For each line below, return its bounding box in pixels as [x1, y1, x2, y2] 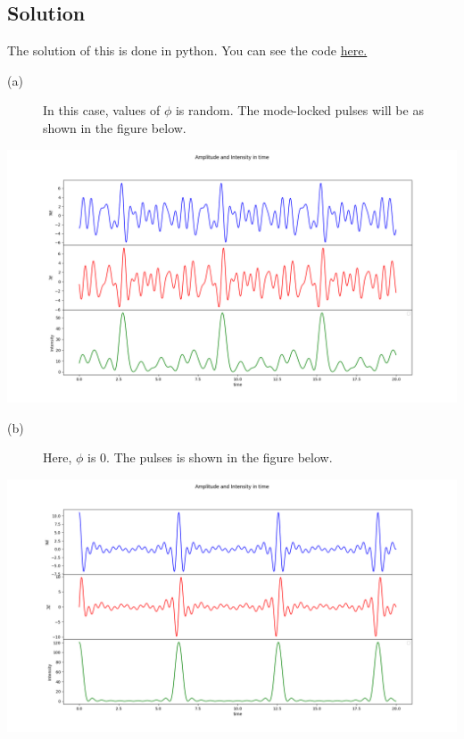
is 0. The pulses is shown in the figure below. [87, 448, 333, 467]
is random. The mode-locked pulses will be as [175, 101, 424, 120]
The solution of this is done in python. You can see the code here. [7, 41, 368, 60]
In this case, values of [43, 101, 161, 120]
